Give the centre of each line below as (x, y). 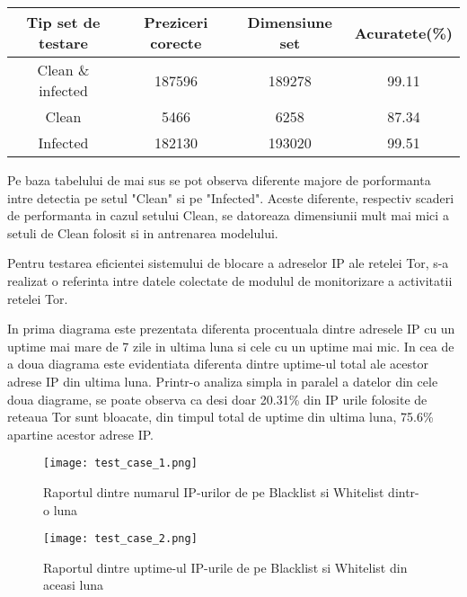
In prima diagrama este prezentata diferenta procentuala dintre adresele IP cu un (231, 329)
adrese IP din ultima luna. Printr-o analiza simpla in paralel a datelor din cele (223, 381)
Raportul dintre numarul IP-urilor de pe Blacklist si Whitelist (214, 491)
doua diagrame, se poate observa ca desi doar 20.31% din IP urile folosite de (217, 399)
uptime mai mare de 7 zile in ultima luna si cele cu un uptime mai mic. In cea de (231, 346)
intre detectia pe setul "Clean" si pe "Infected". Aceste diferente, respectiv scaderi (231, 197)
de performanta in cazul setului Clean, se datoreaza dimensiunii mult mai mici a (228, 215)
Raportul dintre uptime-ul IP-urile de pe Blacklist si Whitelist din (225, 567)
